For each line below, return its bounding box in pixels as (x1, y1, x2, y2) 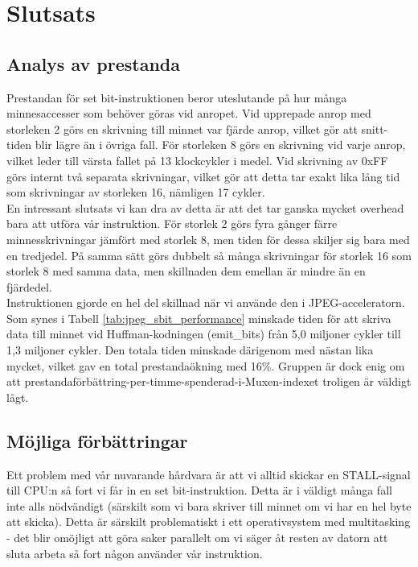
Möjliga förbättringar (6, 428, 188, 453)
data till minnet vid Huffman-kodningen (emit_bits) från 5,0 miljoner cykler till (6, 325, 401, 342)
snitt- (361, 120, 388, 137)
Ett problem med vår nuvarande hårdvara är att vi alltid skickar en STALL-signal (6, 466, 411, 482)
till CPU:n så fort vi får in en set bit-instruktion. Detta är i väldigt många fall (6, 482, 392, 499)
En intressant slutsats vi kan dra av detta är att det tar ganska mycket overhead (6, 199, 404, 216)
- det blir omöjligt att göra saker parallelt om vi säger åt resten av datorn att (6, 529, 388, 546)
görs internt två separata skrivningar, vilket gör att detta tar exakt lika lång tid (6, 168, 400, 184)
